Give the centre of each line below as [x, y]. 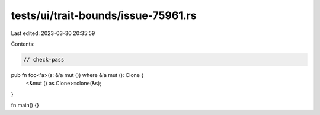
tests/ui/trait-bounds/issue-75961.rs [104, 15]
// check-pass [44, 60]
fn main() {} [25, 105]
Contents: [23, 44]
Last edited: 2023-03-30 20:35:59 [53, 33]
